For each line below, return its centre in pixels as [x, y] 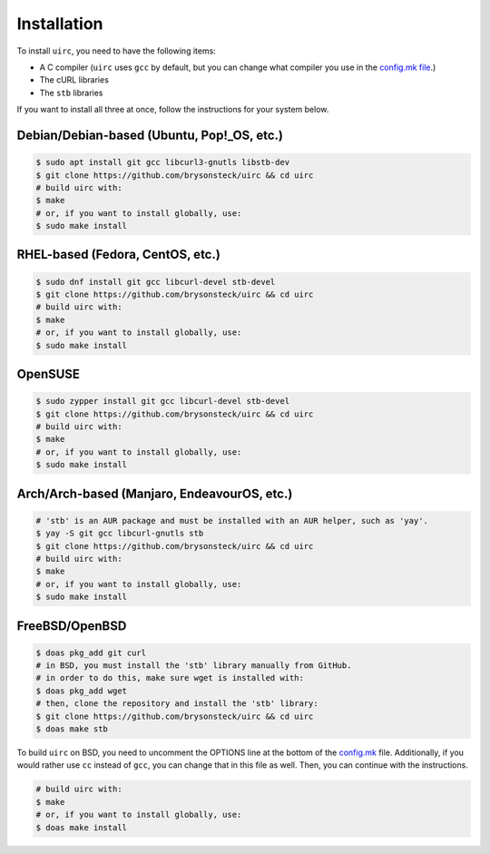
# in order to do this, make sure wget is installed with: [170, 678]
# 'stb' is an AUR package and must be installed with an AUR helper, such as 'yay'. [232, 520]
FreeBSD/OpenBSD [72, 626]
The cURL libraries [74, 80]
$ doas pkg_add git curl [91, 653]
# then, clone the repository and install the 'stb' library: [177, 704]
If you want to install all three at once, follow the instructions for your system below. [173, 110]
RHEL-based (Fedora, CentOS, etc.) [119, 255]
